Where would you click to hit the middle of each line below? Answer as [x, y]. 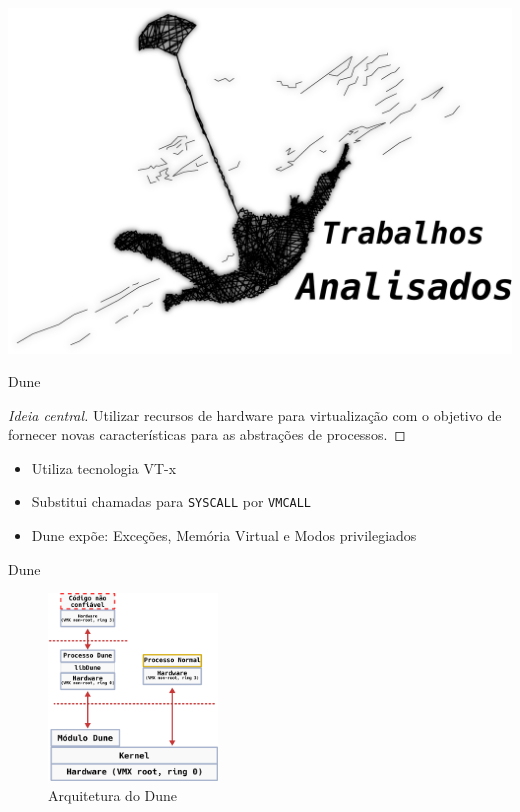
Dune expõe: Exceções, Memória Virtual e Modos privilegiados [224, 535]
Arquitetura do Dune [113, 794]
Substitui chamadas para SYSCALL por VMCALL [171, 501]
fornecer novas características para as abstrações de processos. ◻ [207, 434]
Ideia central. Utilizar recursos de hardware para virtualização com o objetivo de [255, 414]
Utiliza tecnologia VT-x [104, 467]
